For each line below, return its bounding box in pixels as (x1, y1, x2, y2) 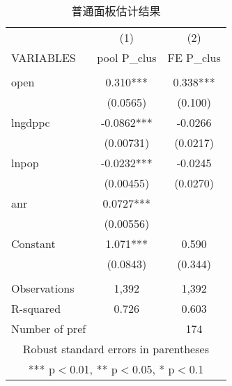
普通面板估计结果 (71, 3, 161, 19)
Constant (11, 236, 56, 252)
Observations (11, 280, 75, 296)
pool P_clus (97, 49, 157, 65)
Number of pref (11, 321, 86, 337)
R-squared (11, 300, 61, 316)
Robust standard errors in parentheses (22, 341, 209, 357)
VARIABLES (11, 49, 76, 65)
